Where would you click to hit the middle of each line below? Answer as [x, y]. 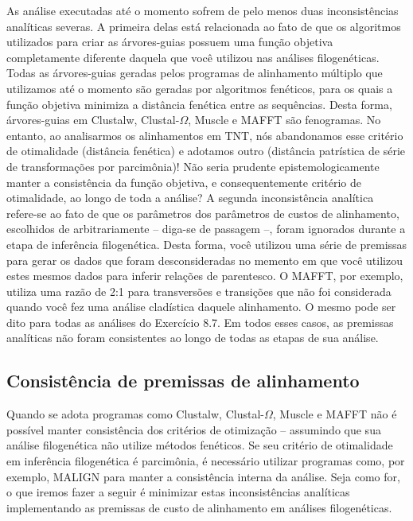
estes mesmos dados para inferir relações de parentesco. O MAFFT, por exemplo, [205, 276]
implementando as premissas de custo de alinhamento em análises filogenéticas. [199, 507]
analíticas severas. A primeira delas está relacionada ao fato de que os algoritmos [204, 26]
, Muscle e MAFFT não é [335, 414]
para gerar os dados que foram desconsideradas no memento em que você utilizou [205, 260]
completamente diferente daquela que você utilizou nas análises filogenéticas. [193, 57]
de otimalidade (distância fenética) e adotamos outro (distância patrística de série [206, 151]
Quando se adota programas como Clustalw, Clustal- [135, 414]
